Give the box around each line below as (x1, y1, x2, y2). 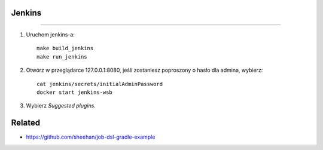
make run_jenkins (36, 53, 87, 60)
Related (11, 118, 41, 128)
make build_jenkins (36, 45, 94, 52)
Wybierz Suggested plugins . (26, 102, 96, 109)
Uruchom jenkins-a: (26, 31, 75, 38)
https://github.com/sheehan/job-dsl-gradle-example (26, 133, 156, 140)
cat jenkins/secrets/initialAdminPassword (36, 81, 163, 87)
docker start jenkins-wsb (36, 88, 113, 96)
